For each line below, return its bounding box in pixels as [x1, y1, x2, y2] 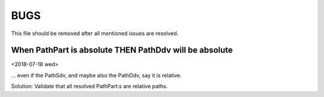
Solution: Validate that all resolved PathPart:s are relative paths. [11, 83, 168, 90]
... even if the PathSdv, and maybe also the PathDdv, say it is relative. [11, 71, 182, 79]
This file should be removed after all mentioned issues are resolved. [11, 30, 179, 37]
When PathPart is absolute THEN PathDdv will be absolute [11, 45, 233, 55]
